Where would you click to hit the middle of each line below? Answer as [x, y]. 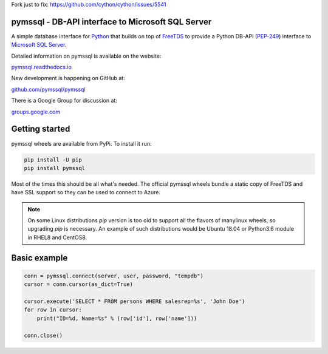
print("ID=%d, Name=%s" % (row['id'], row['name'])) [117, 318]
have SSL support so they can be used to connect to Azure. [86, 192]
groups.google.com [36, 112]
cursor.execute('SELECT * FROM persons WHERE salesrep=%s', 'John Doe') [135, 301]
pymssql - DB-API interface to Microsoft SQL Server [111, 22]
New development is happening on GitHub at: [68, 78]
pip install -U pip [53, 160]
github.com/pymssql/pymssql [48, 89]
